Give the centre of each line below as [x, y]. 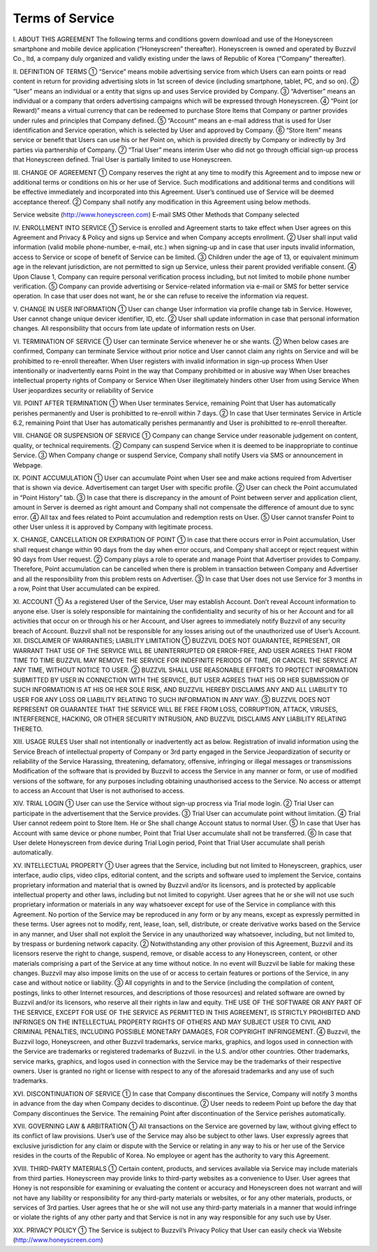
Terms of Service [64, 18]
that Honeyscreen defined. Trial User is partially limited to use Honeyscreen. [123, 160]
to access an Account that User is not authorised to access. [99, 791]
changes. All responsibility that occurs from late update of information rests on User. [134, 328]
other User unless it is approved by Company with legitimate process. [113, 527]
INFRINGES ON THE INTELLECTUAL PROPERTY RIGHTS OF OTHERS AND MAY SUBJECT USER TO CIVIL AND [172, 1022]
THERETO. [28, 729]
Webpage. [28, 465]
